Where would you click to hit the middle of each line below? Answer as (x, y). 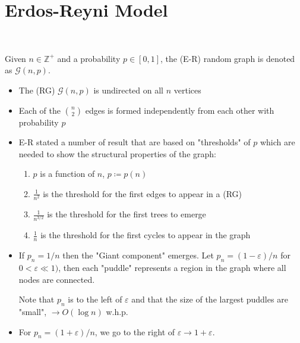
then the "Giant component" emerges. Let (138, 255)
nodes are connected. (57, 279)
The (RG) (37, 90)
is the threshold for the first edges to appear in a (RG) (143, 193)
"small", (33, 311)
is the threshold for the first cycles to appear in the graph (146, 235)
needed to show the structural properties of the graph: (117, 153)
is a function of (67, 174)
